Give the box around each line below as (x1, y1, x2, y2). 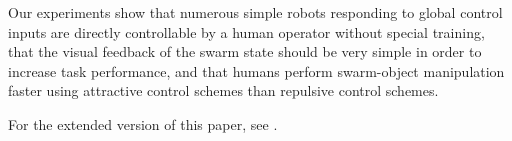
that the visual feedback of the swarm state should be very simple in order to (8, 41, 482, 62)
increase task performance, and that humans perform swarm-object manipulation (8, 60, 505, 81)
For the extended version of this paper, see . (8, 113, 278, 134)
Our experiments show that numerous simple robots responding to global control (8, 2, 503, 22)
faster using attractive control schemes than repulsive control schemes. (8, 80, 439, 101)
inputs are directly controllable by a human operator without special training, (8, 21, 485, 42)
